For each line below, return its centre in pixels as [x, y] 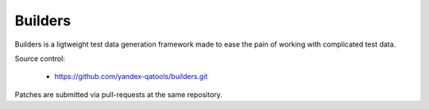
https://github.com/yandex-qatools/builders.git [131, 77]
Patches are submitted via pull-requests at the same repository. [118, 94]
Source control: [40, 58]
